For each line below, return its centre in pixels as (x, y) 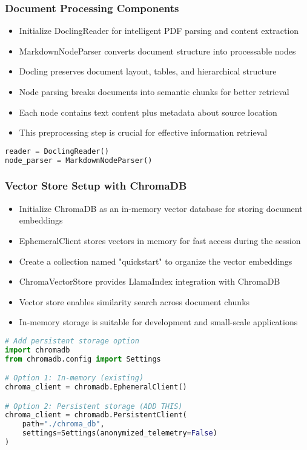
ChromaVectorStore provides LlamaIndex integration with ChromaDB (150, 281)
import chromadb (38, 350)
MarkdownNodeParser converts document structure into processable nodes (157, 51)
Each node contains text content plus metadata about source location (148, 112)
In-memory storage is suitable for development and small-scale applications (158, 322)
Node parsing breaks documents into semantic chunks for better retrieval (154, 91)
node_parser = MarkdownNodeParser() (79, 160)
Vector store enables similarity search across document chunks (134, 301)
